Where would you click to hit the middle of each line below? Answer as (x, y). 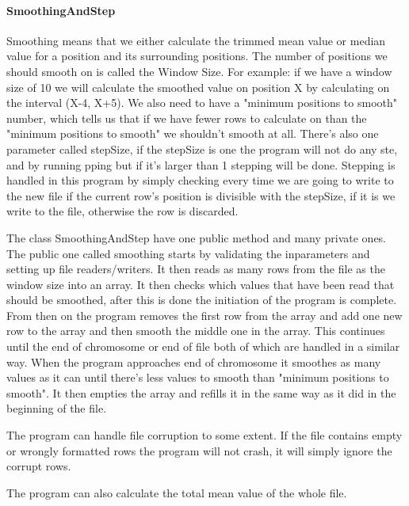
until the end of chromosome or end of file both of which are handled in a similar (203, 346)
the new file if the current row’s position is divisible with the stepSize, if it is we (201, 195)
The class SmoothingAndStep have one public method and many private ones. (197, 237)
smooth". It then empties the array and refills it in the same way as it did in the (201, 392)
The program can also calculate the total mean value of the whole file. (177, 492)
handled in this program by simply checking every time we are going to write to (200, 180)
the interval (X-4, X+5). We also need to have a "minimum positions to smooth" (202, 103)
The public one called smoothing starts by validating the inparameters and (188, 253)
